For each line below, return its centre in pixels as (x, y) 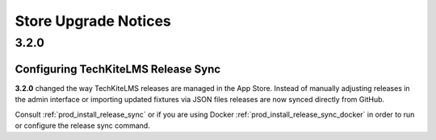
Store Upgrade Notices (93, 21)
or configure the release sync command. (83, 126)
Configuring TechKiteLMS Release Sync (118, 69)
